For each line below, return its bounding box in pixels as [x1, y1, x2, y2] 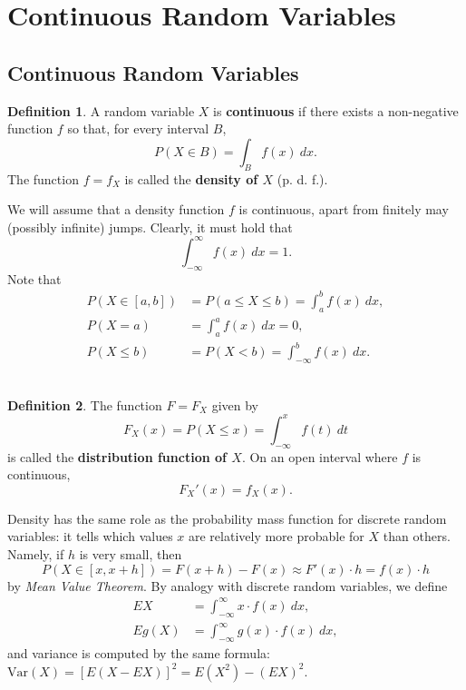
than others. [383, 527, 451, 546]
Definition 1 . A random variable [7, 101, 195, 120]
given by [211, 395, 258, 414]
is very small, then [79, 545, 182, 564]
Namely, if [7, 545, 64, 564]
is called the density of [124, 169, 258, 188]
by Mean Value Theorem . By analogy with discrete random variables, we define [7, 576, 448, 595]
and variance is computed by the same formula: [7, 643, 270, 662]
